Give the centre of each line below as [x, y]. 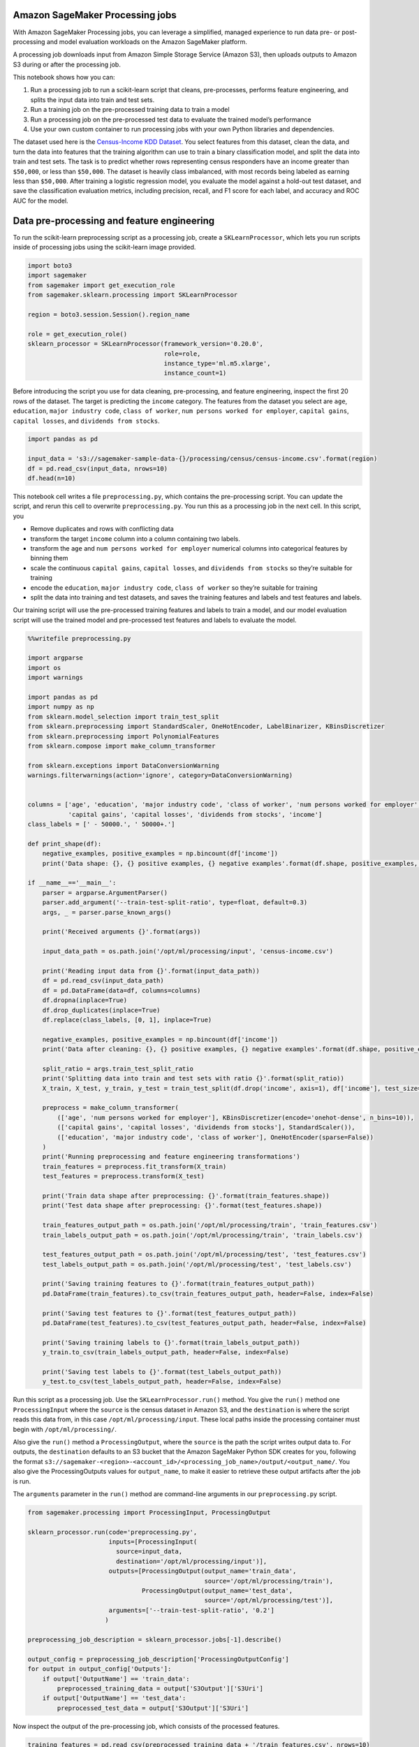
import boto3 [50, 266]
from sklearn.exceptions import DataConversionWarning [123, 766]
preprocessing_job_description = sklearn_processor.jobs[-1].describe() [155, 1639]
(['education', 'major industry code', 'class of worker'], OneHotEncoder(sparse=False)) [215, 1137]
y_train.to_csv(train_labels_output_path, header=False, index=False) [166, 1353]
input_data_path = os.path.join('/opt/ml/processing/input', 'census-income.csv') [188, 951]
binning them [49, 558]
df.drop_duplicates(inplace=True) [101, 1010]
